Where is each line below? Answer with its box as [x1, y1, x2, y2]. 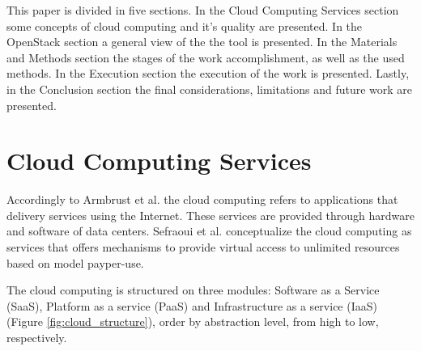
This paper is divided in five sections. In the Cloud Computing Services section [6, 2, 399, 18]
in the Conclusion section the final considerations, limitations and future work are [6, 80, 413, 97]
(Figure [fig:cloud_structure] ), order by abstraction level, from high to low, [6, 313, 379, 330]
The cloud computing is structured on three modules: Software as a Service [6, 281, 380, 298]
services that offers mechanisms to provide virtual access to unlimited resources [6, 239, 400, 256]
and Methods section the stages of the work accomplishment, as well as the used [6, 49, 405, 66]
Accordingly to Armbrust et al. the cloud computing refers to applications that [6, 191, 398, 208]
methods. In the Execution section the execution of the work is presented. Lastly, [6, 65, 410, 82]
